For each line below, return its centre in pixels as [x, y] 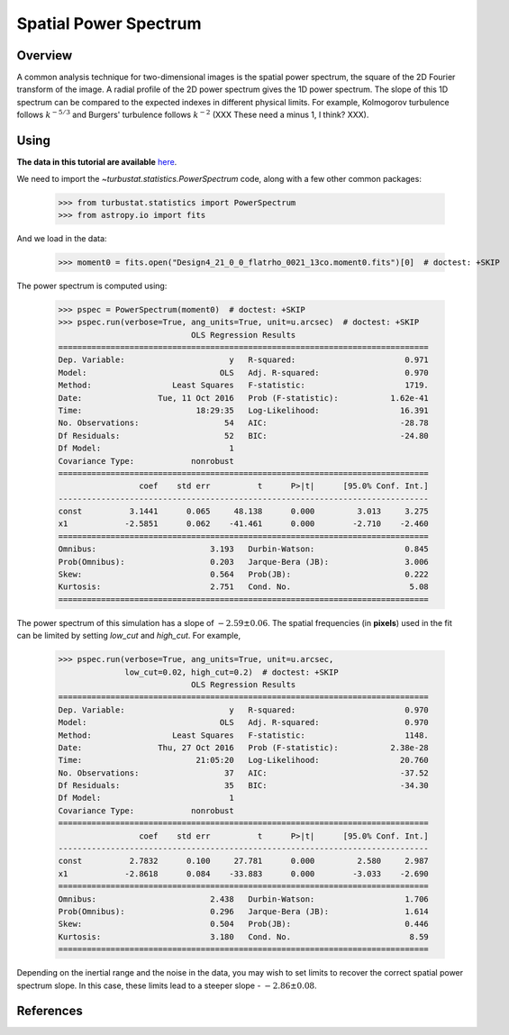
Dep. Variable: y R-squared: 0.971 [244, 360]
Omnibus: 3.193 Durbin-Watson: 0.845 [244, 549]
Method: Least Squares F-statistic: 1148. [244, 735]
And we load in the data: [62, 238]
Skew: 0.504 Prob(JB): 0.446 [244, 924]
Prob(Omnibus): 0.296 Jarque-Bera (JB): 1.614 [244, 911]
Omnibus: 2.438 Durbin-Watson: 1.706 [244, 899]
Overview [45, 55]
